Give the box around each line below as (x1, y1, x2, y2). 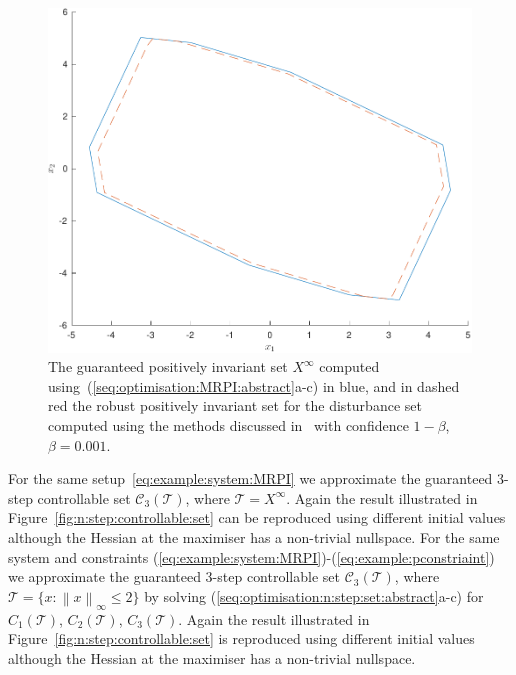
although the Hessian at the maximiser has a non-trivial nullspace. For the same (8, 526, 500, 547)
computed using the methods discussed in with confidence (48, 415, 409, 435)
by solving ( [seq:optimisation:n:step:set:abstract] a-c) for (144, 585, 484, 606)
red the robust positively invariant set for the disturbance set (48, 395, 422, 416)
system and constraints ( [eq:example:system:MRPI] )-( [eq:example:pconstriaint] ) (8, 546, 495, 567)
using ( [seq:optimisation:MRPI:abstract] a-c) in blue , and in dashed (48, 375, 460, 396)
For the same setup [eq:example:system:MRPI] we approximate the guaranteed (8, 468, 493, 489)
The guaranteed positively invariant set (48, 356, 288, 377)
